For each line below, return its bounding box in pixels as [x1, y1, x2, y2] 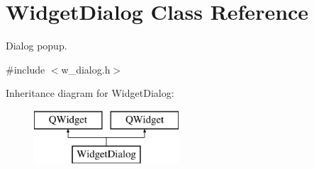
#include [6, 62, 45, 76]
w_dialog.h [61, 62, 111, 76]
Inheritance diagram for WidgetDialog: [6, 86, 174, 100]
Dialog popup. [6, 38, 67, 53]
